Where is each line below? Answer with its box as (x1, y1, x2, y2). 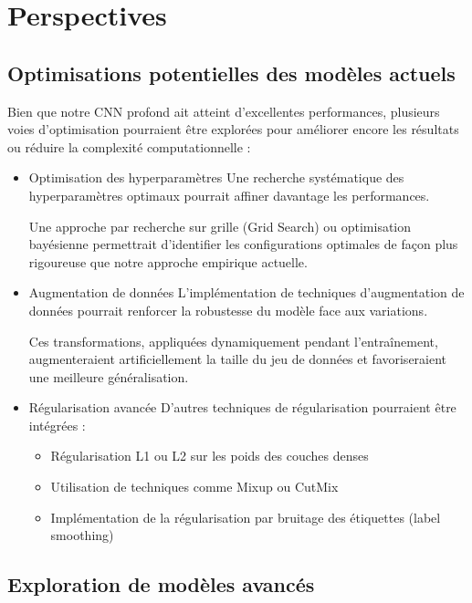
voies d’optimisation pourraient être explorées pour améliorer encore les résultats (7, 120, 459, 139)
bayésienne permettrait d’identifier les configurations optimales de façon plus (28, 234, 458, 254)
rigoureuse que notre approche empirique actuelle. (28, 252, 308, 271)
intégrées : (28, 415, 86, 434)
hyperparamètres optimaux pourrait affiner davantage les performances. (28, 185, 430, 204)
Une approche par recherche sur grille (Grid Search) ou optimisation (28, 216, 412, 235)
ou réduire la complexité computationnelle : (7, 137, 251, 156)
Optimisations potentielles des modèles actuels (7, 58, 456, 87)
